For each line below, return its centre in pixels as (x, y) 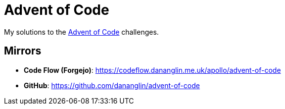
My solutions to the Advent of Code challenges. (81, 32)
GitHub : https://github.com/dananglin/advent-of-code (112, 85)
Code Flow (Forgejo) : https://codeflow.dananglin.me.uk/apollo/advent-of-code (152, 70)
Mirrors (23, 51)
